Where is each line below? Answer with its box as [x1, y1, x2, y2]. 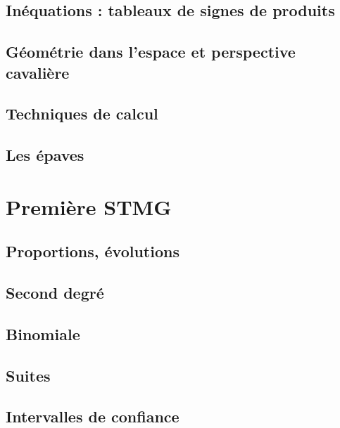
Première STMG [6, 192, 172, 221]
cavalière [6, 61, 70, 83]
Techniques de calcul [6, 103, 158, 124]
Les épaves [6, 144, 84, 166]
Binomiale [6, 323, 80, 344]
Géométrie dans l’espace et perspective [6, 41, 296, 63]
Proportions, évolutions [6, 240, 180, 262]
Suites [6, 364, 51, 386]
